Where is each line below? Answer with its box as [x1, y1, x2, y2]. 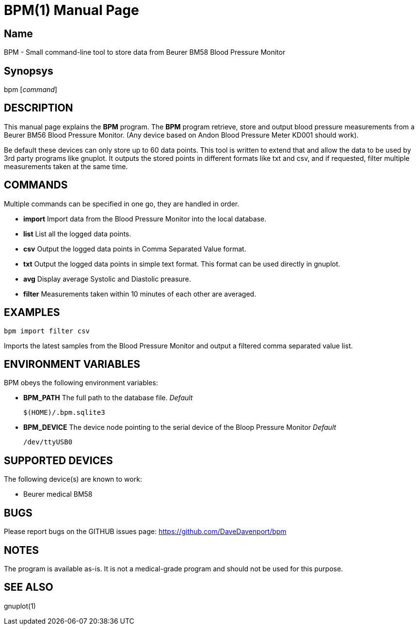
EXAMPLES [4, 306, 60, 319]
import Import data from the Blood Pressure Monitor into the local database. [23, 214, 267, 223]
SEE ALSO [4, 581, 53, 594]
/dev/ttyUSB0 [23, 438, 73, 446]
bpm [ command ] [4, 85, 57, 94]
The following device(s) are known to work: [4, 475, 142, 484]
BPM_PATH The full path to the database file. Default [23, 393, 193, 402]
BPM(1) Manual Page [4, 2, 139, 18]
